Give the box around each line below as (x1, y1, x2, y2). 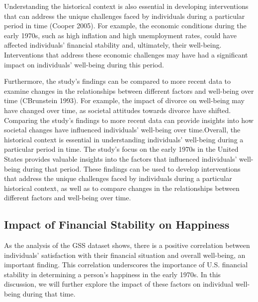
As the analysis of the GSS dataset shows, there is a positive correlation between (4, 240, 250, 250)
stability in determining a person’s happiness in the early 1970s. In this (4, 269, 221, 279)
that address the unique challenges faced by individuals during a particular (4, 173, 232, 183)
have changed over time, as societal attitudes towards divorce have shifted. (4, 105, 231, 115)
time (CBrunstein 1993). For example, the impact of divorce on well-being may (4, 95, 245, 106)
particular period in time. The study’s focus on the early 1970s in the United (4, 144, 239, 154)
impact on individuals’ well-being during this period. (4, 59, 164, 69)
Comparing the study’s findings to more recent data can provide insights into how (4, 115, 254, 125)
